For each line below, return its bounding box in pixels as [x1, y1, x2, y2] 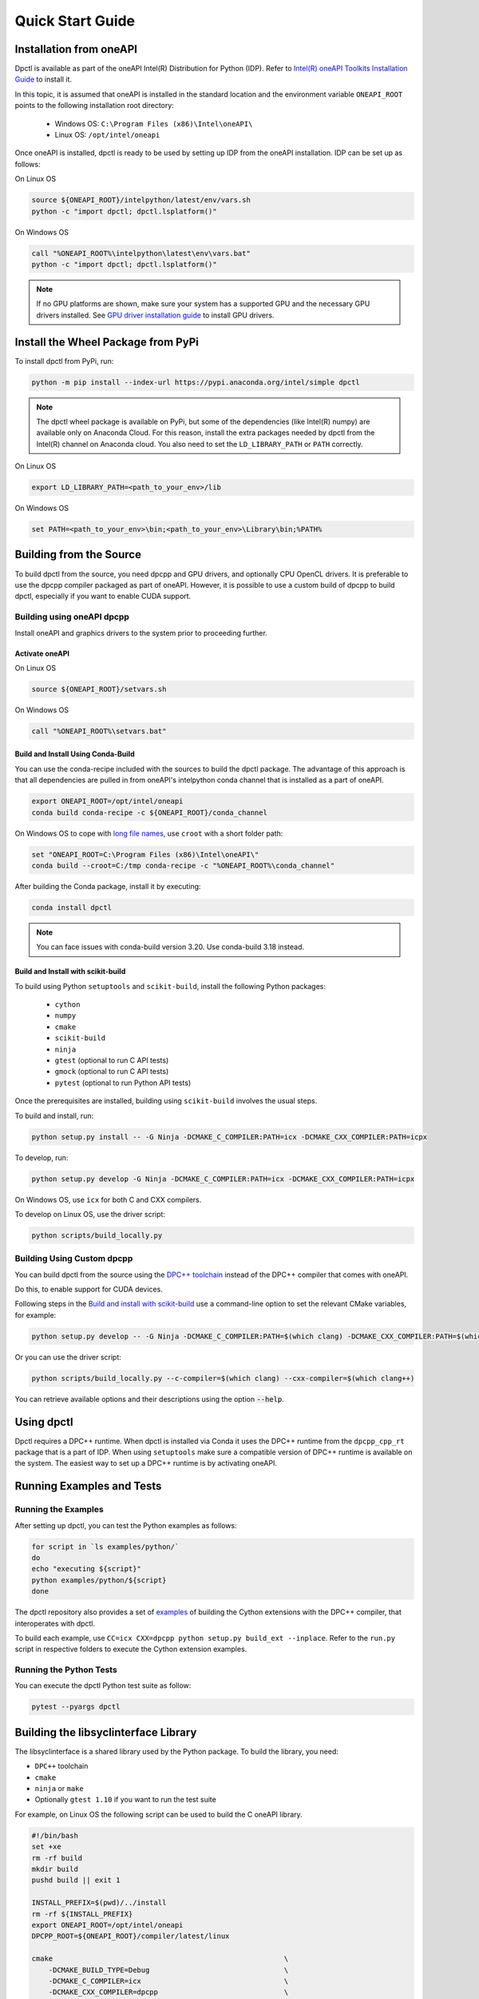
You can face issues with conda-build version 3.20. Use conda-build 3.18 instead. [36, 942, 305, 952]
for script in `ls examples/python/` [31, 1542, 180, 1551]
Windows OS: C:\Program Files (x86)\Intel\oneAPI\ [54, 118, 253, 128]
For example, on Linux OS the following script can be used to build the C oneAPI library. [14, 1809, 303, 1819]
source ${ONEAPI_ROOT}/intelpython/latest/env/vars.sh [31, 196, 251, 205]
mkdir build [31, 1865, 79, 1874]
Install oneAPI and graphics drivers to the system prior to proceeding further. [14, 628, 267, 637]
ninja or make [34, 1784, 84, 1794]
